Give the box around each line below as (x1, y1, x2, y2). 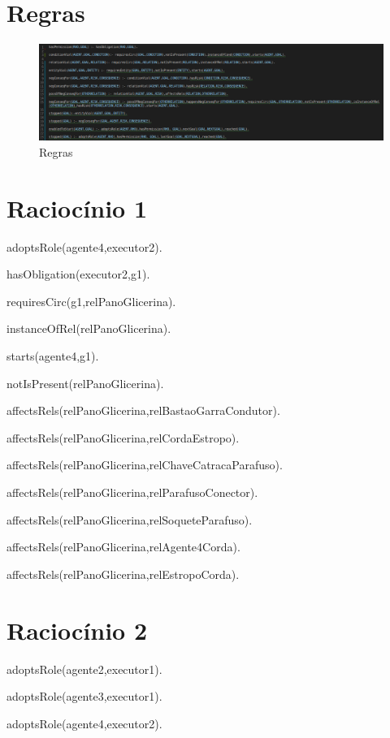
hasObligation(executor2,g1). (6, 265, 150, 283)
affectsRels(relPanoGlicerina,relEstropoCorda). (6, 565, 240, 582)
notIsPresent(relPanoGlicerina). (6, 374, 164, 391)
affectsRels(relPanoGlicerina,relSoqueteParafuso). (6, 511, 253, 528)
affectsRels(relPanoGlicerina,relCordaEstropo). (6, 429, 240, 446)
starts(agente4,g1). (6, 347, 99, 365)
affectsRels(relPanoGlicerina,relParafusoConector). (6, 484, 258, 501)
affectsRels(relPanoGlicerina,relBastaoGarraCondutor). (6, 402, 280, 419)
